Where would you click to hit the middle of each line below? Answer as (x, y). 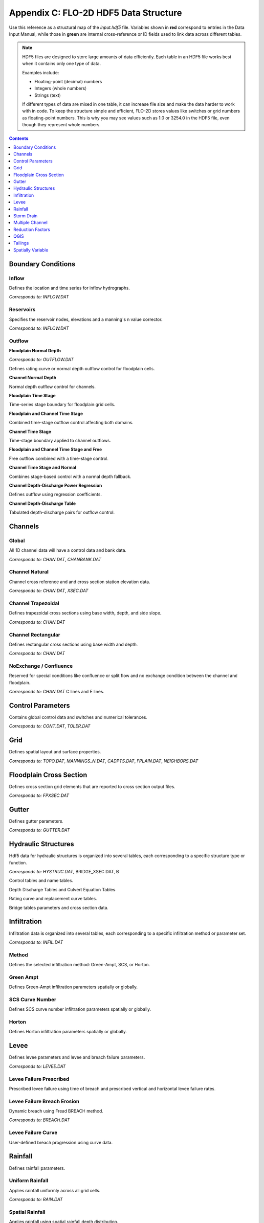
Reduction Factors (32, 229)
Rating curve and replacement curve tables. (53, 899)
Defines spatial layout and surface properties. (55, 752)
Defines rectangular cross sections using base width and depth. (73, 644)
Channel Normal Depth (33, 378)
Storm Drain (25, 216)
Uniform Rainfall (29, 1180)
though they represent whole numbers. (62, 125)
